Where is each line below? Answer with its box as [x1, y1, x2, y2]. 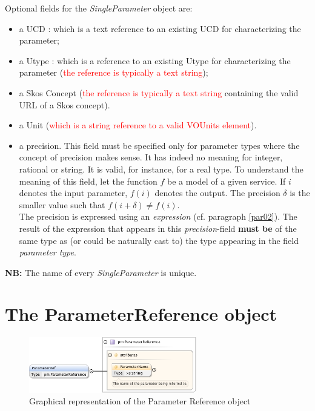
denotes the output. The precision [154, 186, 280, 199]
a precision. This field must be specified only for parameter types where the [19, 139, 300, 151]
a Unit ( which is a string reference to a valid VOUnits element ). [19, 119, 257, 131]
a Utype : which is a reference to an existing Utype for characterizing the [19, 54, 291, 67]
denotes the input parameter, [19, 186, 128, 199]
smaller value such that [19, 198, 105, 211]
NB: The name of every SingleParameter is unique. [5, 266, 197, 278]
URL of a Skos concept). [19, 98, 110, 111]
